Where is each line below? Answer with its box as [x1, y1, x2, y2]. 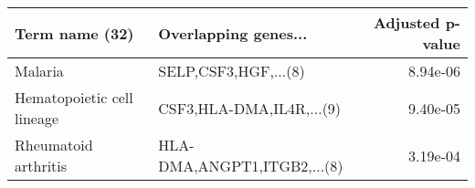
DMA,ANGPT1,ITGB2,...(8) [158, 155, 343, 176]
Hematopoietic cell [15, 87, 133, 108]
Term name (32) [15, 22, 134, 44]
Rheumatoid [15, 134, 93, 155]
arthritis [15, 155, 68, 176]
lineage [15, 108, 59, 129]
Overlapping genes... [158, 22, 308, 44]
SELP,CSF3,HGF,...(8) [158, 60, 305, 81]
